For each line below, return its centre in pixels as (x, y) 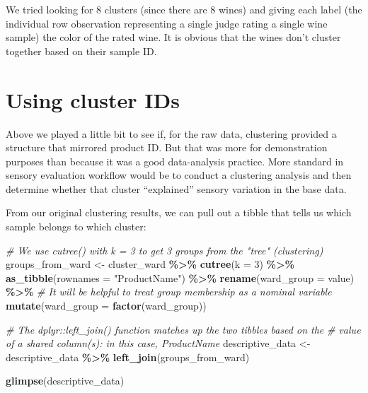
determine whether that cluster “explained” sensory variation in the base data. (176, 188)
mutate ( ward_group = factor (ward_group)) (106, 306)
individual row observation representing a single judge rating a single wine (167, 23)
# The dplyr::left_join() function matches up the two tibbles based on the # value (183, 329)
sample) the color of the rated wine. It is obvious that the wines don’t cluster (173, 37)
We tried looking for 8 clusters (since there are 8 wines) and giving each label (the (184, 9)
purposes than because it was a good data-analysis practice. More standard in (175, 161)
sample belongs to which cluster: (76, 227)
